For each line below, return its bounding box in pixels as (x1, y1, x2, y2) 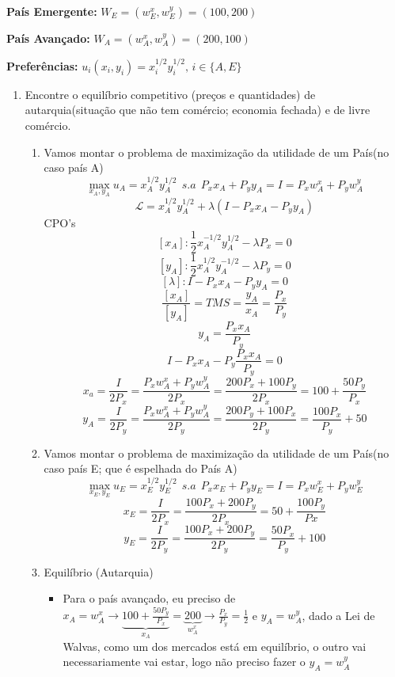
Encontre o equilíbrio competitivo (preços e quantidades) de (25, 86, 316, 102)
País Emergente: (6, 3, 97, 19)
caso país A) (44, 159, 104, 176)
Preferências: (6, 57, 78, 74)
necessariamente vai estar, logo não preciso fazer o (63, 653, 306, 670)
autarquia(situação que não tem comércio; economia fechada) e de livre (25, 101, 370, 118)
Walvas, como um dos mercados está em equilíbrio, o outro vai (63, 637, 367, 654)
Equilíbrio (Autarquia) (44, 563, 154, 580)
